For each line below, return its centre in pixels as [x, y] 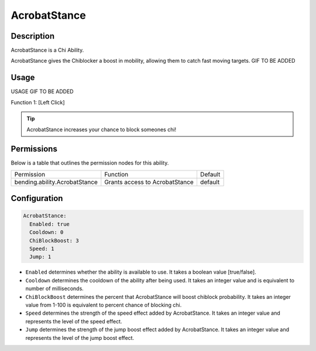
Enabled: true [50, 224]
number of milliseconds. [55, 289]
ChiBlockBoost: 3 [54, 241]
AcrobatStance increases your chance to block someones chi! [102, 130]
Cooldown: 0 [47, 232]
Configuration [37, 198]
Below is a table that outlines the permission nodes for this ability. [90, 163]
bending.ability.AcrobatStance [56, 182]
